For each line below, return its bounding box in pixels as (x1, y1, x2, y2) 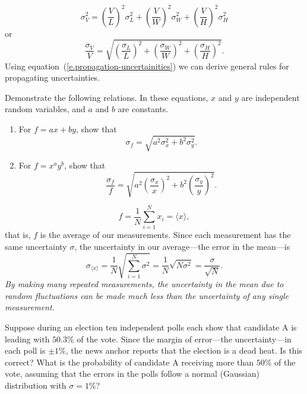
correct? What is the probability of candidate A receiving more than (5, 355, 254, 368)
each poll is (5, 344, 46, 357)
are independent (241, 91, 300, 103)
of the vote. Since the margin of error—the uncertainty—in (77, 332, 292, 345)
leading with (5, 332, 50, 345)
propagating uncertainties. (5, 71, 100, 84)
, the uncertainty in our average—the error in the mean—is (74, 240, 290, 253)
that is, (5, 228, 31, 241)
